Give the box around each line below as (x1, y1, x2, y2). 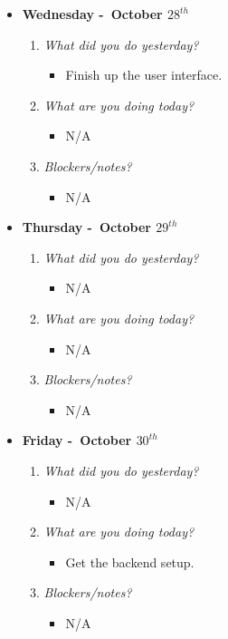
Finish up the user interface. (65, 65, 223, 84)
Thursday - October (22, 218, 151, 237)
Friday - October (22, 431, 132, 450)
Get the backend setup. (65, 552, 195, 571)
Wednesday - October (22, 5, 163, 23)
